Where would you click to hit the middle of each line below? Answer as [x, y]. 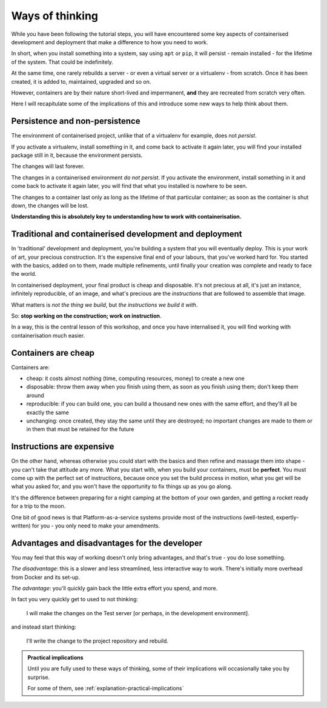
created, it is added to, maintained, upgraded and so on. [81, 81]
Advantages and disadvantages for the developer [107, 543]
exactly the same [48, 412]
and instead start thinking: [44, 627]
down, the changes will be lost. [50, 205]
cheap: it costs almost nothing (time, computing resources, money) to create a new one [135, 378]
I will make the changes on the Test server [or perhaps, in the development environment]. [138, 613]
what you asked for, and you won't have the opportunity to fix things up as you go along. [122, 486]
